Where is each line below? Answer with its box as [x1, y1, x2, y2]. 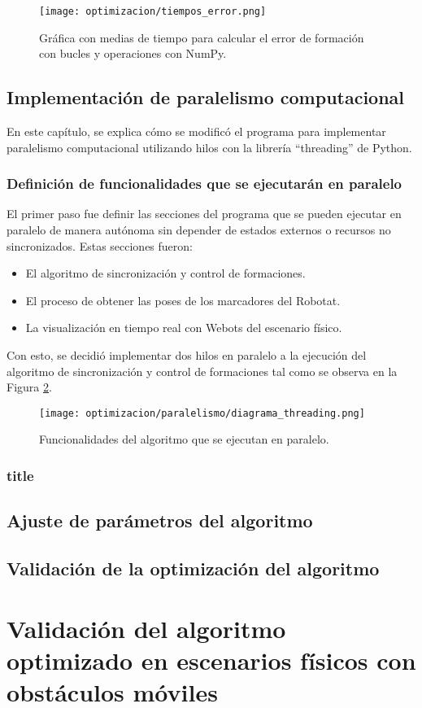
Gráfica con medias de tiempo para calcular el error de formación [39, 28, 364, 46]
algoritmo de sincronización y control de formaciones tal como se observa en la [7, 362, 398, 379]
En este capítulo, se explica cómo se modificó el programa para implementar [7, 123, 386, 140]
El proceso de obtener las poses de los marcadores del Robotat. [25, 291, 341, 308]
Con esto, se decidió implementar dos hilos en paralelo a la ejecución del [7, 347, 367, 364]
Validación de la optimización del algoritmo [7, 556, 380, 581]
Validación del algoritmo [7, 611, 286, 645]
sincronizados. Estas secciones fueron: [7, 237, 193, 254]
